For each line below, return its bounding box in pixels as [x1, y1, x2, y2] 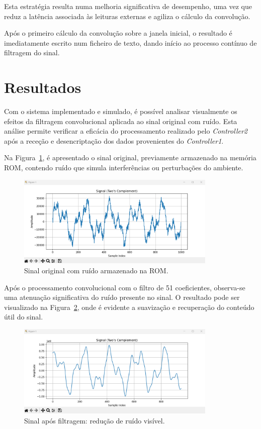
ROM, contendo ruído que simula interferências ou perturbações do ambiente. [4, 162, 243, 173]
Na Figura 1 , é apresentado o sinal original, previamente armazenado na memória [4, 152, 256, 163]
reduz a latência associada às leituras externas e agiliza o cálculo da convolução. [4, 11, 250, 21]
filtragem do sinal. [4, 47, 60, 58]
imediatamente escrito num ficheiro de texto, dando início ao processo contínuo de [4, 37, 257, 48]
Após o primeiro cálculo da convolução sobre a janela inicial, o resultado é [4, 28, 232, 38]
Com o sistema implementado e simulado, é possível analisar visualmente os [4, 106, 237, 117]
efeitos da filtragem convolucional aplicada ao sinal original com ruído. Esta [4, 116, 237, 126]
